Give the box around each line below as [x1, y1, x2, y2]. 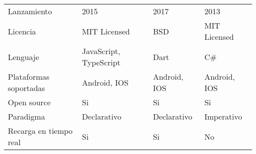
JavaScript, [82, 45, 121, 57]
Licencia [8, 25, 36, 37]
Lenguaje [8, 51, 39, 62]
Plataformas [8, 71, 50, 82]
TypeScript [82, 57, 121, 68]
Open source [8, 96, 51, 108]
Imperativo [204, 111, 242, 122]
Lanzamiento [8, 5, 52, 17]
